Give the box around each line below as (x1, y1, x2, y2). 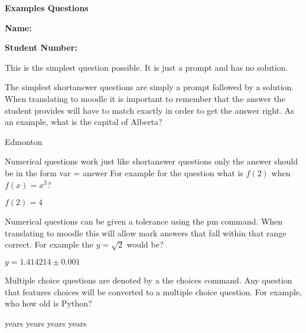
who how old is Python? (5, 297, 92, 309)
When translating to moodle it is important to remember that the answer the (5, 92, 285, 104)
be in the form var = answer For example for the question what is (5, 166, 243, 179)
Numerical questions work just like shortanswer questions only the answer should (5, 155, 298, 167)
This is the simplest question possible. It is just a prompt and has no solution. (5, 61, 288, 73)
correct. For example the (5, 238, 94, 250)
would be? (126, 238, 164, 250)
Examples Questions (5, 2, 89, 14)
